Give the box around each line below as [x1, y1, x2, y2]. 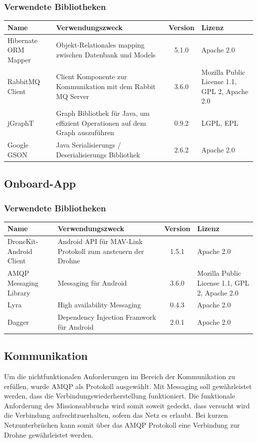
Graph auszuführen [56, 127, 114, 138]
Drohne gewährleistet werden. [4, 429, 94, 440]
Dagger [7, 316, 29, 327]
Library [7, 287, 30, 297]
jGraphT [7, 117, 34, 128]
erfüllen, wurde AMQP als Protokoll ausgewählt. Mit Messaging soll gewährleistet [4, 381, 252, 391]
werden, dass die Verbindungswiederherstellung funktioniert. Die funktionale [4, 391, 235, 401]
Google [7, 140, 29, 150]
